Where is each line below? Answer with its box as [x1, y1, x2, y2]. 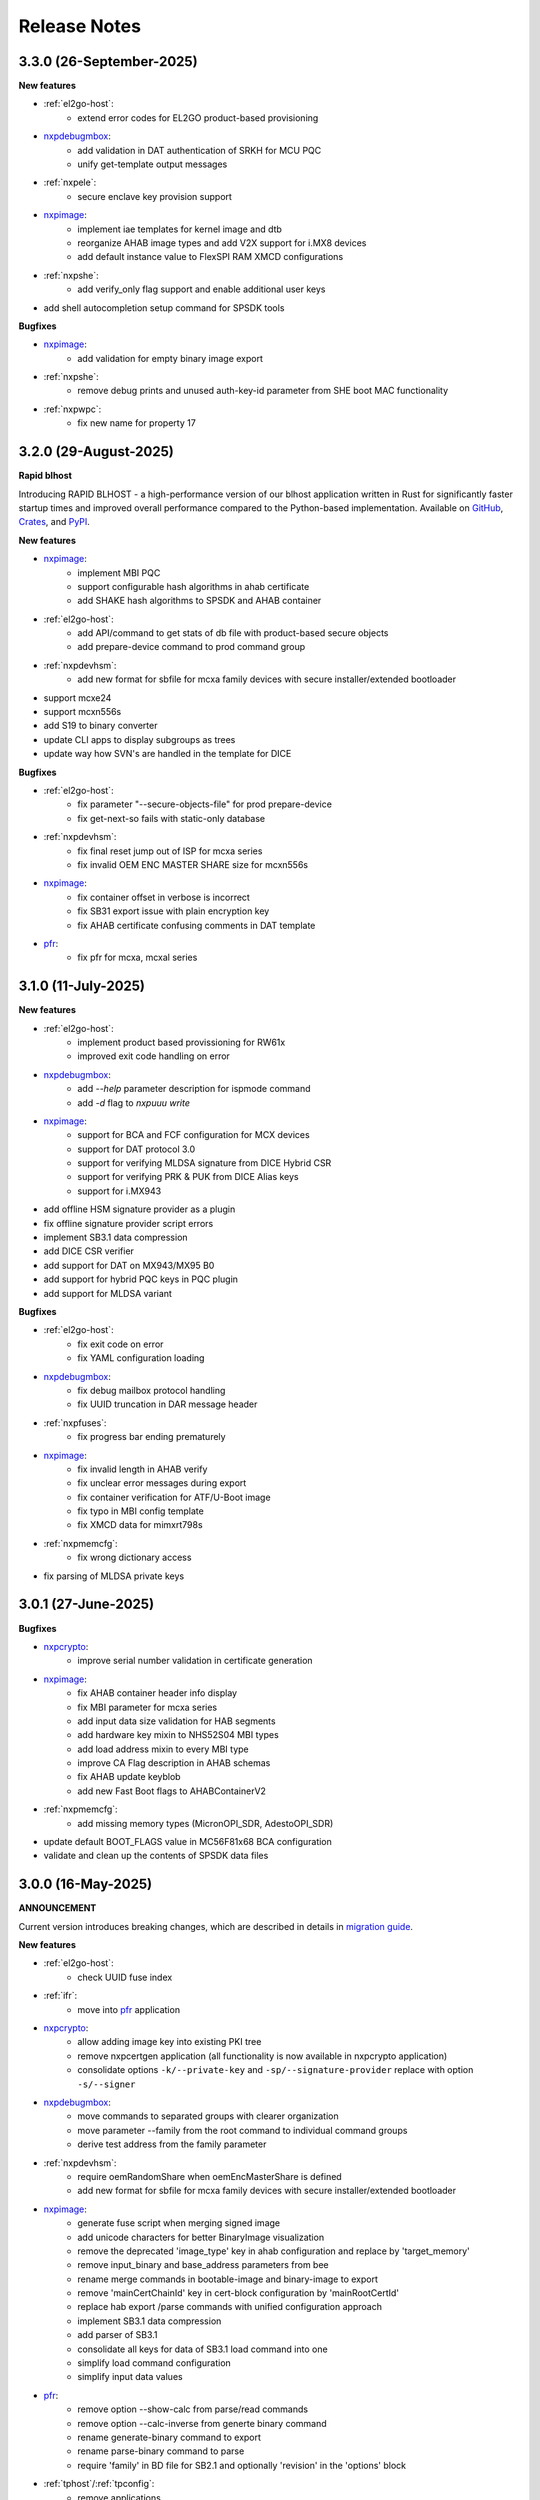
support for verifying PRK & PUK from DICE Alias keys [77, 1171, 299, 1183]
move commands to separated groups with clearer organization [77, 2110, 339, 2122]
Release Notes [18, 15, 142, 37]
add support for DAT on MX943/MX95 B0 [43, 1259, 215, 1271]
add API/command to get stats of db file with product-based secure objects [77, 627, 389, 639]
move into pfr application [77, 2003, 180, 2015]
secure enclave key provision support [77, 190, 232, 202]
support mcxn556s [43, 706, 122, 718]
